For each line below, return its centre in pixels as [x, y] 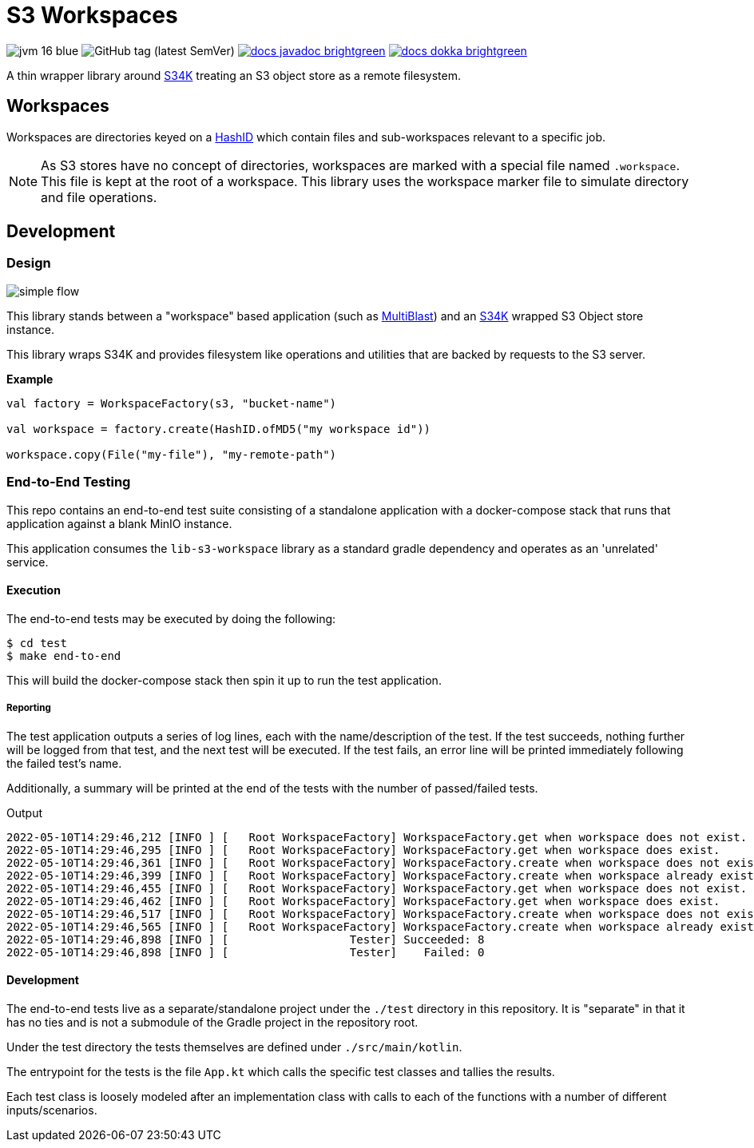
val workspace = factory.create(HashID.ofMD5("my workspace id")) [219, 429]
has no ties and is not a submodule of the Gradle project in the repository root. [212, 1022]
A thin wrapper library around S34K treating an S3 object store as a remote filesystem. [234, 75]
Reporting [29, 708]
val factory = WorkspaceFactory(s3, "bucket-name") [172, 403]
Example [30, 379]
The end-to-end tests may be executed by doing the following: [171, 618]
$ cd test [37, 643]
